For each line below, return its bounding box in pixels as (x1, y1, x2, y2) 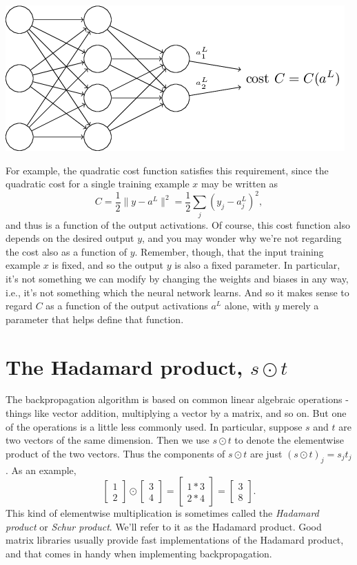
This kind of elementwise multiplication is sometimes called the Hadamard (6, 506, 319, 520)
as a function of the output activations (45, 298, 208, 313)
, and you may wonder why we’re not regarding (142, 231, 342, 245)
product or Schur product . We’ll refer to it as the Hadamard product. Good (6, 519, 322, 533)
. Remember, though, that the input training (134, 244, 324, 258)
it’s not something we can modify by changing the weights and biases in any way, (6, 271, 349, 285)
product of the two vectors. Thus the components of (6, 446, 225, 460)
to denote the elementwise (234, 433, 345, 447)
